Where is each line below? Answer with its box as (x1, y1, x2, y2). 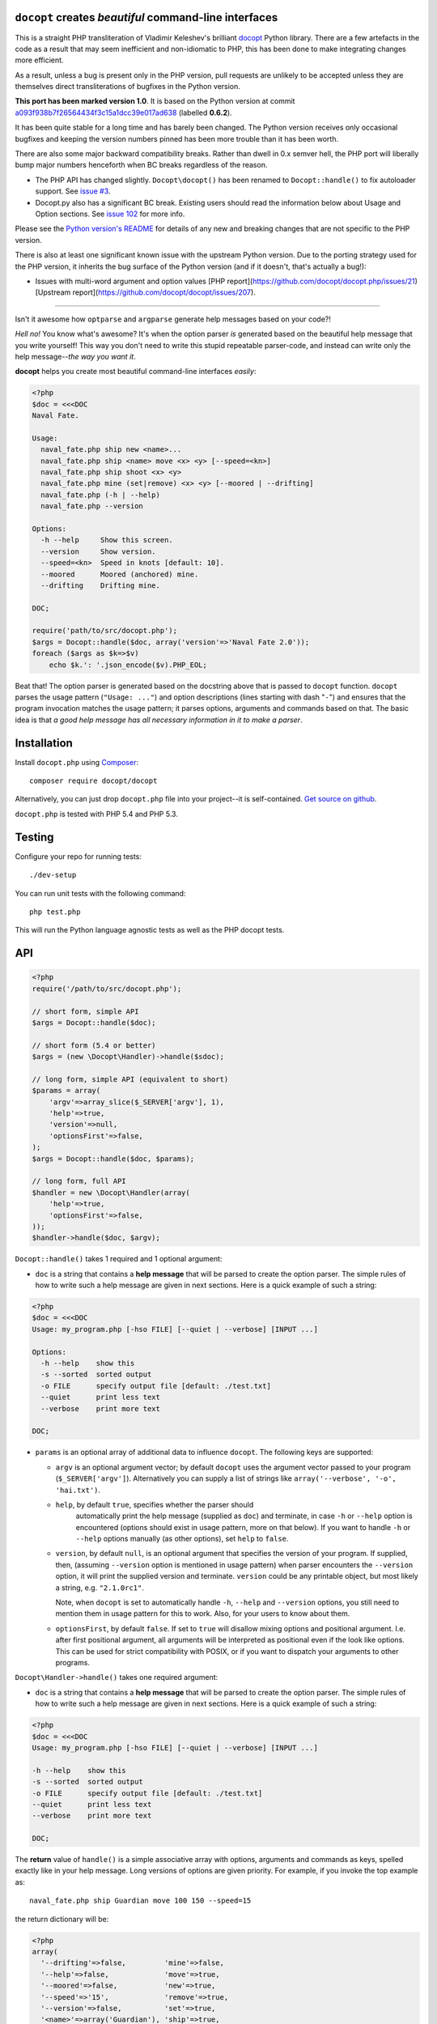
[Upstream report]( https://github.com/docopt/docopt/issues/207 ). (35, 287, 257, 297)
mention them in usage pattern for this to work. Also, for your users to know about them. (55, 1609, 350, 1618)
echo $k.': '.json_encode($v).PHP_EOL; (49, 660, 208, 670)
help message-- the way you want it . (15, 351, 137, 361)
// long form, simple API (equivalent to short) (32, 1074, 229, 1084)
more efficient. (15, 55, 64, 65)
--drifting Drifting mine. (40, 580, 161, 590)
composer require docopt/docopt (29, 776, 158, 785)
